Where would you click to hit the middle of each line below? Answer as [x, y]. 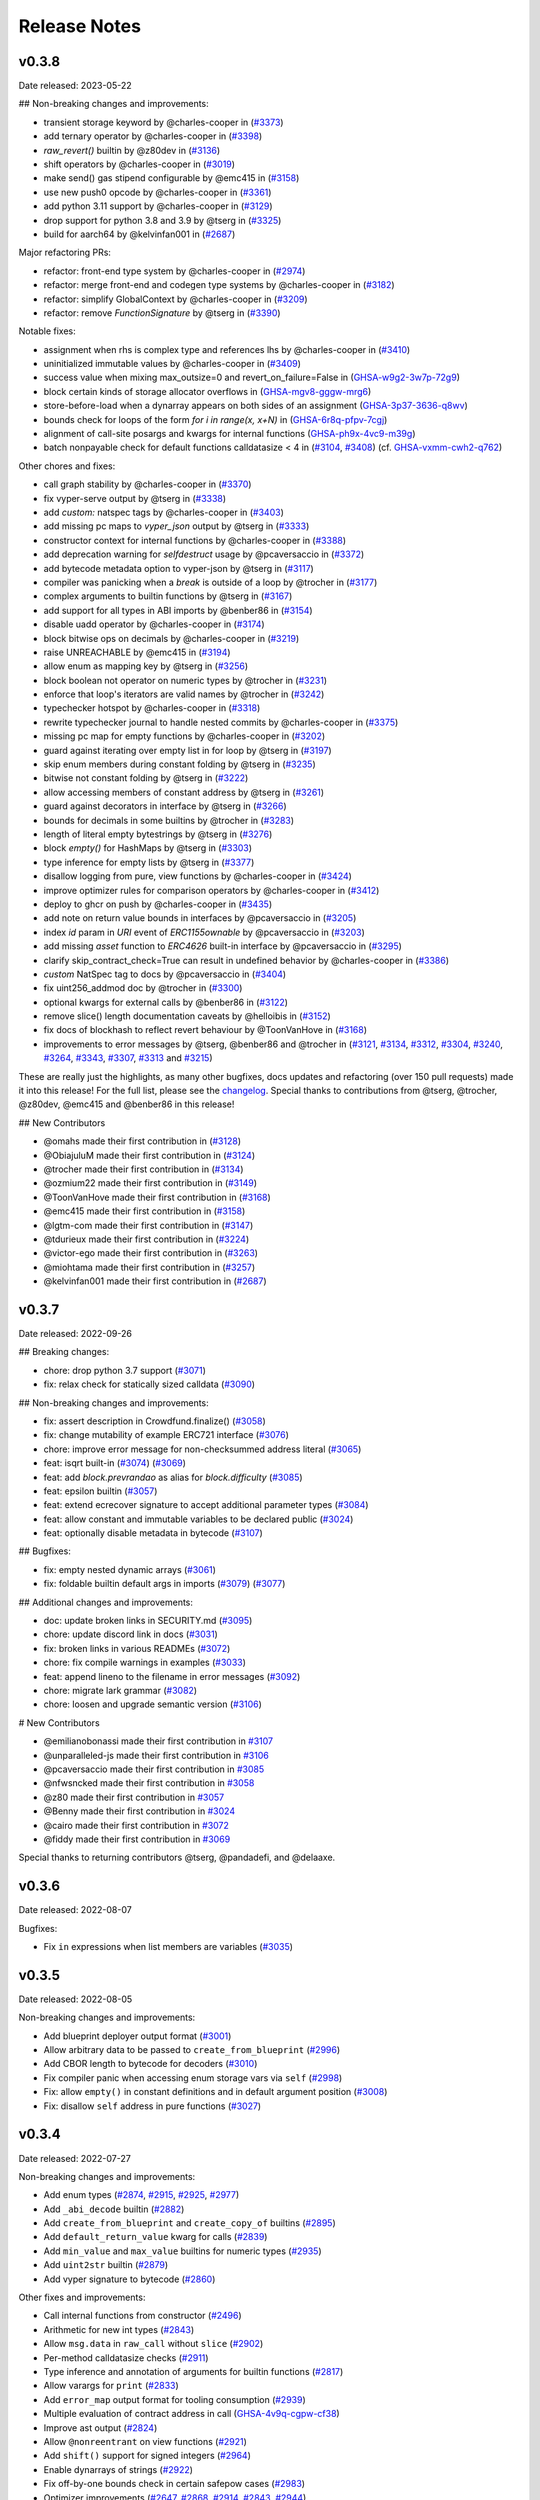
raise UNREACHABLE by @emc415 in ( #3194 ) [137, 652]
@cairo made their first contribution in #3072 [136, 1825]
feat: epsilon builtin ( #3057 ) [100, 1491]
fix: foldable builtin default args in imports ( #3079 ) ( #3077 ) [164, 1584]
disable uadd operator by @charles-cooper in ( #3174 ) [154, 624]
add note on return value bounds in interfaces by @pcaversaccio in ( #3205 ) [200, 918]
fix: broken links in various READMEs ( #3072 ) [137, 1648]
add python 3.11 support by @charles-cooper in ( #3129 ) [158, 206]
